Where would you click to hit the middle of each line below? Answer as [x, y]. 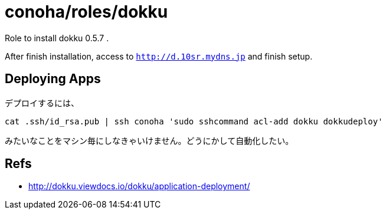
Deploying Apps [53, 79]
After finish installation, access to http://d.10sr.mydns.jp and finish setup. [159, 56]
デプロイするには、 [42, 103]
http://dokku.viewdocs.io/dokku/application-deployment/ [139, 186]
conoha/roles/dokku [86, 12]
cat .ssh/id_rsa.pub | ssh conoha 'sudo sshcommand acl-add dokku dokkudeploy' [194, 121]
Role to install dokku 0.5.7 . [57, 38]
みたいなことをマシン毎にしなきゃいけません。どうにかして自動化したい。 [149, 140]
